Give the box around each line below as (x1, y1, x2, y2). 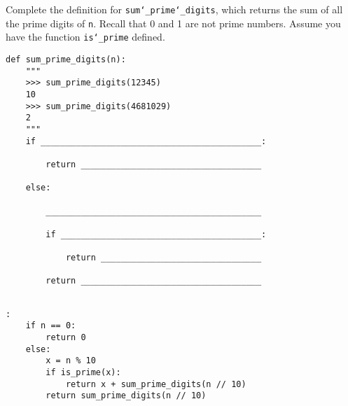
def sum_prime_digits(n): (6, 54, 126, 64)
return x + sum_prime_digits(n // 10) (65, 379, 246, 389)
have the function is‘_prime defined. (6, 29, 165, 44)
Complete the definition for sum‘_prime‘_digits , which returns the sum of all (6, 2, 343, 16)
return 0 (46, 332, 86, 343)
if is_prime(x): (46, 367, 121, 378)
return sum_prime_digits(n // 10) (46, 391, 207, 401)
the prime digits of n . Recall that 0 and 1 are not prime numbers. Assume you (6, 15, 341, 30)
